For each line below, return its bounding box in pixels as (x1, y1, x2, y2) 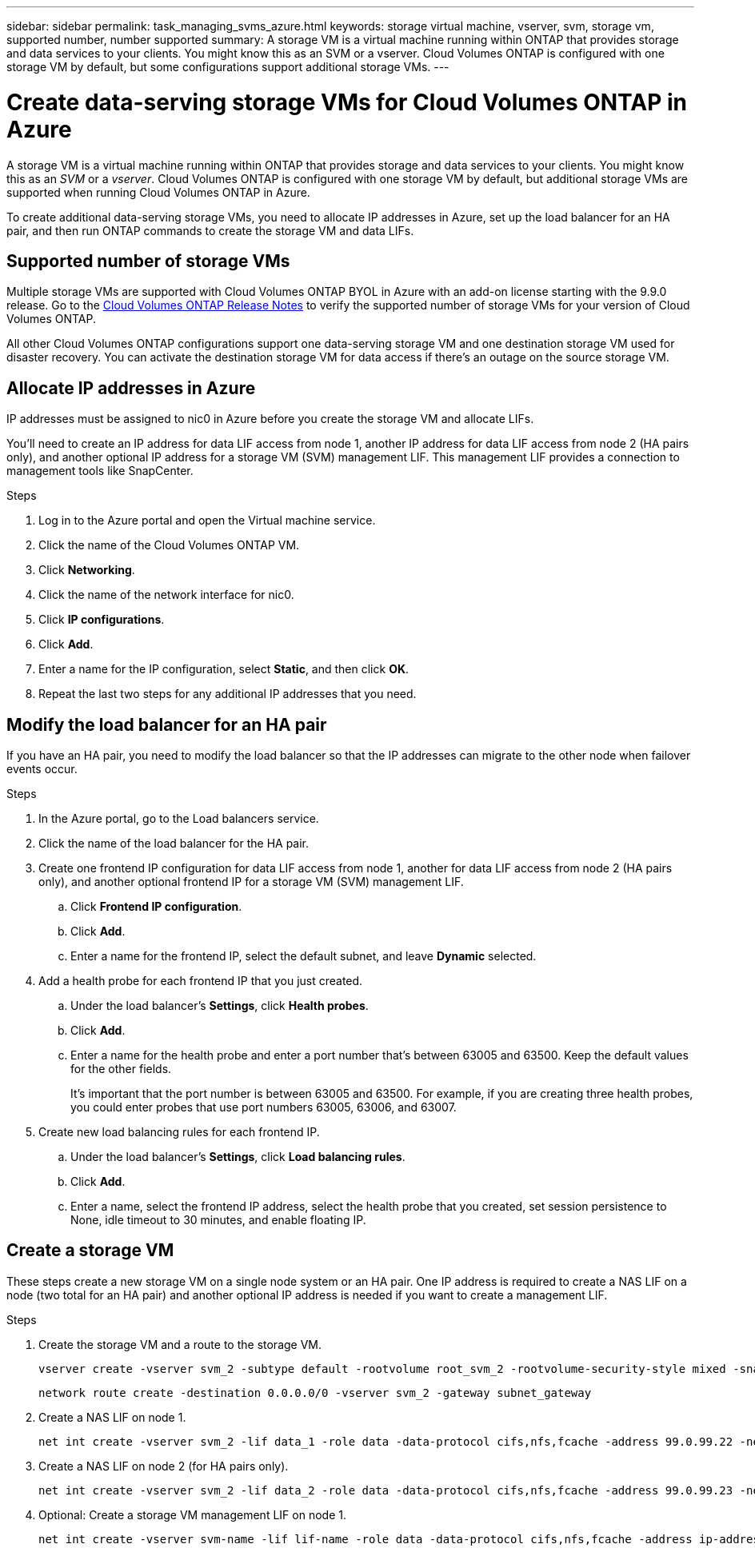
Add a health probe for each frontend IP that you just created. (38, 974, 363, 988)
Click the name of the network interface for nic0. (38, 588, 294, 602)
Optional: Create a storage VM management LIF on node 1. (38, 1507, 346, 1522)
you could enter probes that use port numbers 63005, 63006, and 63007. (70, 1100, 457, 1115)
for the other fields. (70, 1062, 172, 1076)
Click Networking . (38, 563, 135, 577)
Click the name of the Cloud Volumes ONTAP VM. (38, 538, 300, 553)
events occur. (6, 762, 78, 776)
